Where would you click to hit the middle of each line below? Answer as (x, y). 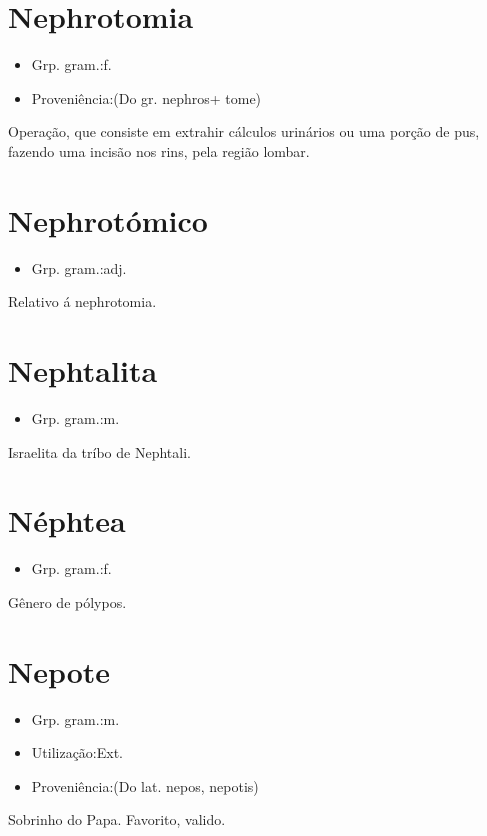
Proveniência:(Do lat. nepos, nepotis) (145, 785)
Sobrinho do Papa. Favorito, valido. (117, 819)
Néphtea (67, 520)
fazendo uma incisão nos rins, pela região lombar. (159, 150)
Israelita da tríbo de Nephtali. (99, 451)
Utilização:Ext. (77, 752)
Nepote (59, 670)
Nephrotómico (108, 219)
